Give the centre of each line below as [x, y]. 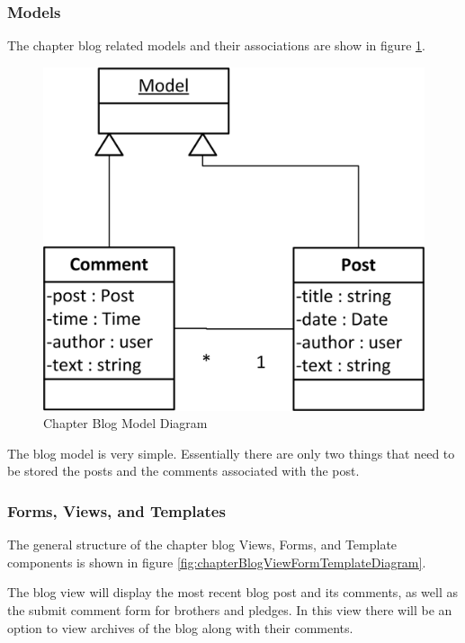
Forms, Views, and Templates [116, 510]
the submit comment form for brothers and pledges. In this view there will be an [230, 609]
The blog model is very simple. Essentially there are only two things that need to [231, 453]
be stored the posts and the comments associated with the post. [183, 471]
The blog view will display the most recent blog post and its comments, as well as [233, 592]
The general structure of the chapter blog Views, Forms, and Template [202, 545]
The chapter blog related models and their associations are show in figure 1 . [216, 45]
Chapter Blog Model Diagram [125, 423]
